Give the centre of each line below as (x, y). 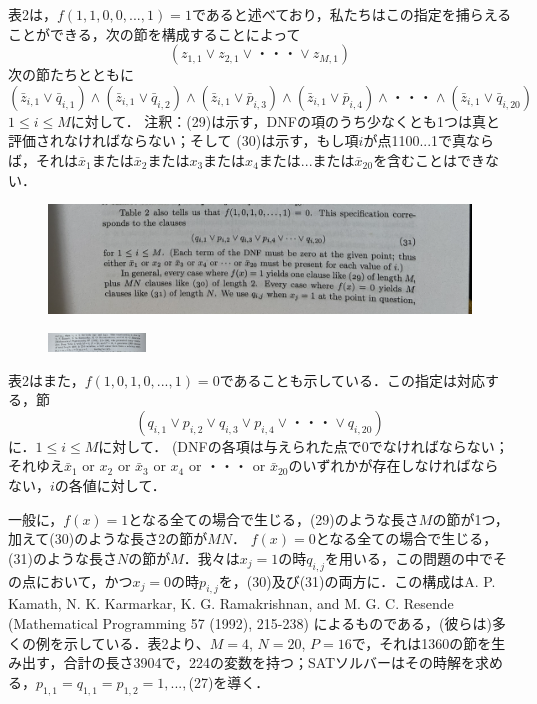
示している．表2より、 (136, 642)
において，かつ (84, 580)
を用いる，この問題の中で (409, 557)
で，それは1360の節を (421, 642)
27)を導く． (231, 681)
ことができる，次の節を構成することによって (154, 33)
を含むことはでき (429, 159)
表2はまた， (46, 379)
